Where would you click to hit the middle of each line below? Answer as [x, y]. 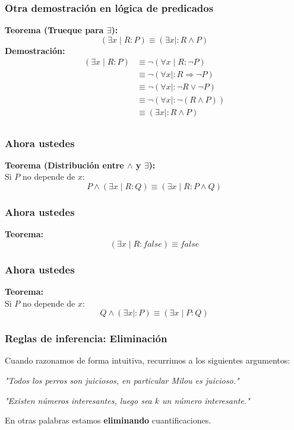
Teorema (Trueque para [54, 30]
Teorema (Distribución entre [64, 165]
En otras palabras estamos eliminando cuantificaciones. [108, 420]
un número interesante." [206, 400]
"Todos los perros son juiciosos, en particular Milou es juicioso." [122, 380]
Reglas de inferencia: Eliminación [86, 338]
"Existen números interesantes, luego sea [78, 400]
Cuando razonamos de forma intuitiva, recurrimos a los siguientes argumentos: [148, 360]
